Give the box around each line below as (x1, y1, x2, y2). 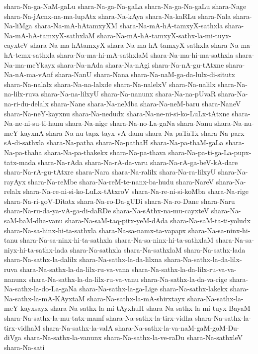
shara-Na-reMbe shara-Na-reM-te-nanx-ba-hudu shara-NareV (28, 176, 214, 186)
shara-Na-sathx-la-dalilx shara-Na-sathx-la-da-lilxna (4, 254, 162, 265)
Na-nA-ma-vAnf (4, 69, 53, 80)
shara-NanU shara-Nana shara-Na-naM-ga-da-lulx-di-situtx (55, 69, 235, 80)
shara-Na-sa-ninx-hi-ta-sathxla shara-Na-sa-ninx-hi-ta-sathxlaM (20, 235, 214, 245)
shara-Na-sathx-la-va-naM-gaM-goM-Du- (115, 322, 240, 333)
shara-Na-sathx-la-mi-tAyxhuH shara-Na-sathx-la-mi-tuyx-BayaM (50, 303, 251, 313)
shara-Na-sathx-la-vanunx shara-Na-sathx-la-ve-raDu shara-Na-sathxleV (23, 332, 243, 343)
